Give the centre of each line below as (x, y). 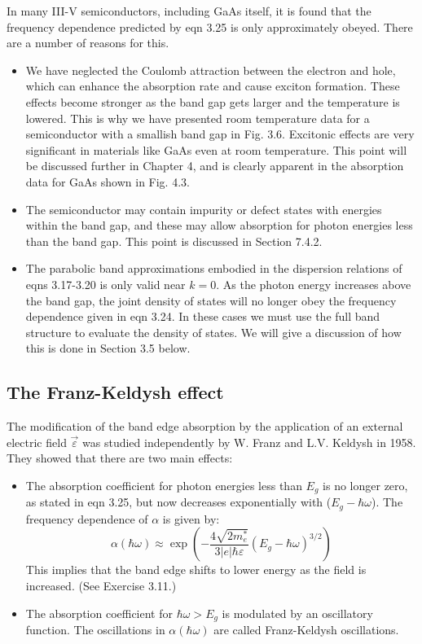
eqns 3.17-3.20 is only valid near (105, 284)
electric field (37, 442)
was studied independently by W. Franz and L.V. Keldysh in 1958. (249, 442)
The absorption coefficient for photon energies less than (164, 485)
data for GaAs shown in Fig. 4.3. (108, 181)
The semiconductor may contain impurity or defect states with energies (204, 209)
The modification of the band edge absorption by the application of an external (205, 426)
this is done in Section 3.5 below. (108, 348)
